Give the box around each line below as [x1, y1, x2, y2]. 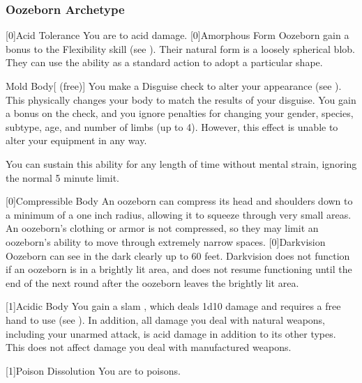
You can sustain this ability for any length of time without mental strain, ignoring [6, 156, 357, 171]
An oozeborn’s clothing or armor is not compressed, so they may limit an [6, 221, 319, 235]
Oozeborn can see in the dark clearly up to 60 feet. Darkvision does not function [6, 248, 350, 263]
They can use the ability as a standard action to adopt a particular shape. [6, 55, 323, 70]
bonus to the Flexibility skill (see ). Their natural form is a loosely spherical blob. [6, 41, 355, 56]
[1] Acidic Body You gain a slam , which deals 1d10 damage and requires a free [6, 299, 341, 313]
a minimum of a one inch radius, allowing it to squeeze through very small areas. [6, 207, 352, 221]
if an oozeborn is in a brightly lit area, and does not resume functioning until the [6, 262, 352, 276]
